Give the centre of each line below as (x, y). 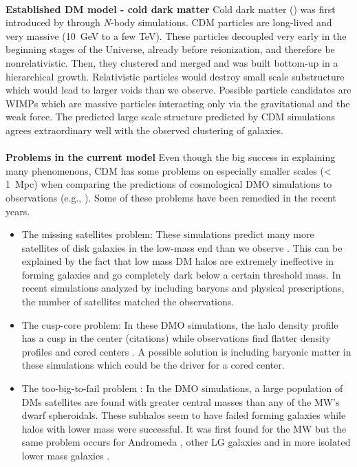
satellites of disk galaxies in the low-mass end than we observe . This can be (182, 247)
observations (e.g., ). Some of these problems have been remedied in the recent (171, 197)
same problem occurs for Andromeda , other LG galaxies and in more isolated (186, 442)
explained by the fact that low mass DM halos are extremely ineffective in (177, 261)
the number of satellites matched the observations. (128, 302)
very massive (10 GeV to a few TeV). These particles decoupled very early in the (176, 35)
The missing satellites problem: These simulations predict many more (168, 234)
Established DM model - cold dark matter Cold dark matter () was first (171, 9)
